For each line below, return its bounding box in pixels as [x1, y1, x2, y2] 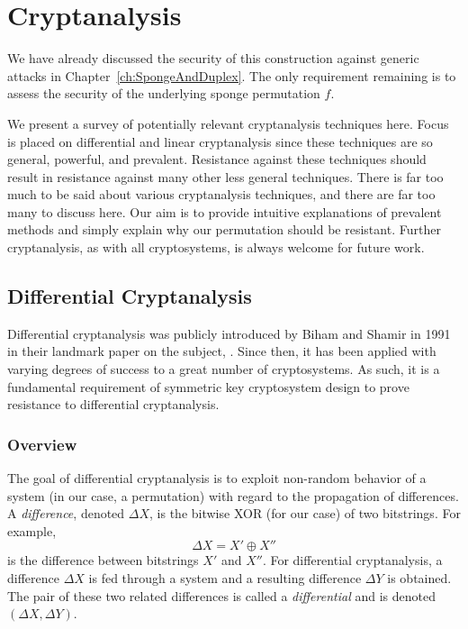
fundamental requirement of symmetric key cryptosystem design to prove [7, 377, 409, 396]
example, [7, 521, 57, 540]
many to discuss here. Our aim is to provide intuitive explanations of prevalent [7, 202, 442, 221]
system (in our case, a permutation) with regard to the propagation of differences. [7, 486, 459, 505]
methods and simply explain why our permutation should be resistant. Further [7, 220, 441, 239]
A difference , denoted [7, 504, 125, 523]
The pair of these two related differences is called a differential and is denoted [7, 586, 436, 605]
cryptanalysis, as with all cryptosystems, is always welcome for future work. [7, 238, 425, 257]
